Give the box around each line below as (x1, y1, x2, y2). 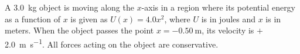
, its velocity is (202, 24, 254, 36)
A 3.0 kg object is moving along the (5, 1, 134, 13)
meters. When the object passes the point (5, 24, 154, 36)
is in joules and (201, 12, 256, 25)
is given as (70, 12, 108, 25)
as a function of (5, 12, 60, 25)
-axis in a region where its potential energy (141, 1, 296, 13)
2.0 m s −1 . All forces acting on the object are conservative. (5, 36, 219, 50)
